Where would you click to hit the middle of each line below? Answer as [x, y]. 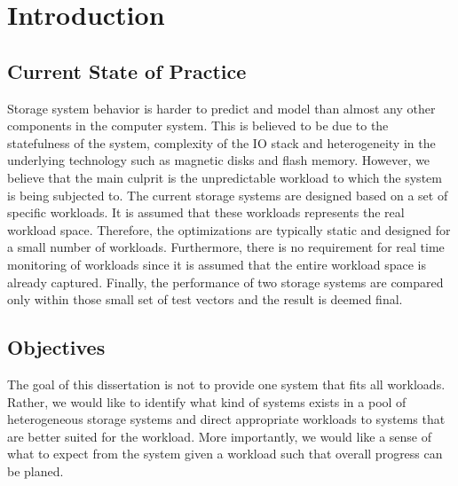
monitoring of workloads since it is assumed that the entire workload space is [217, 264]
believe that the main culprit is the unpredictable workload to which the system [225, 177]
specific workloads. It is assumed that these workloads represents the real [206, 212]
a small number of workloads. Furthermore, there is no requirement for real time [226, 247]
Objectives [56, 347]
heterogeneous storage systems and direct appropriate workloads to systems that [226, 419]
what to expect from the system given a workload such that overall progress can [225, 454]
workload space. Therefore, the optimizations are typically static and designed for [229, 229]
